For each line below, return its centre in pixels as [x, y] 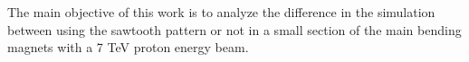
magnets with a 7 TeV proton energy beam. [128, 47]
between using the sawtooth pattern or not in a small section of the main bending [234, 29]
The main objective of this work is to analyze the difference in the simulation [221, 12]
